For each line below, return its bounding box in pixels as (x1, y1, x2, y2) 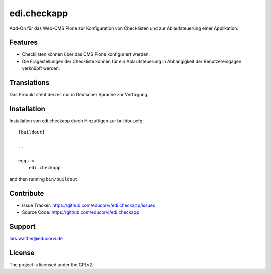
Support (9, 222, 36, 231)
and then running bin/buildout (9, 176, 78, 182)
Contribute (9, 189, 44, 198)
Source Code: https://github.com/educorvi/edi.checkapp (22, 209, 140, 215)
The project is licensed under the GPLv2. (9, 261, 94, 268)
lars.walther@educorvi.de (9, 235, 63, 241)
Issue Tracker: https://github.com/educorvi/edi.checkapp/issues (22, 202, 155, 208)
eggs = (18, 158, 35, 163)
